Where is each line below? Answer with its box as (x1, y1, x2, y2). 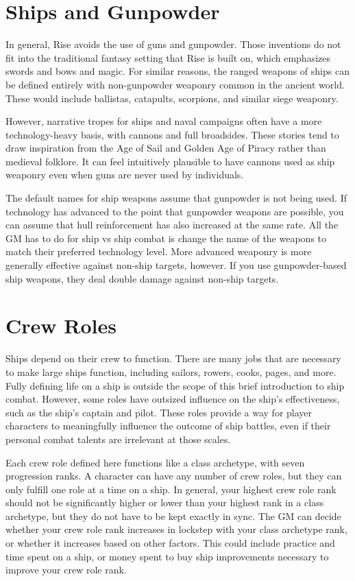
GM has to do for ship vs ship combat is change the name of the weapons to (5, 230, 327, 245)
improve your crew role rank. (5, 562, 127, 577)
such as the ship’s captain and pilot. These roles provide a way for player (5, 405, 313, 419)
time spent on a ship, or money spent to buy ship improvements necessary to (5, 549, 329, 563)
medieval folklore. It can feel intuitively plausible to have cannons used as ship (5, 154, 335, 168)
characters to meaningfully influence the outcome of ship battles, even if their (5, 418, 331, 433)
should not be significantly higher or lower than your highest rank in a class (5, 495, 324, 510)
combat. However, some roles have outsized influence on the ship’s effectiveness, (5, 392, 340, 406)
